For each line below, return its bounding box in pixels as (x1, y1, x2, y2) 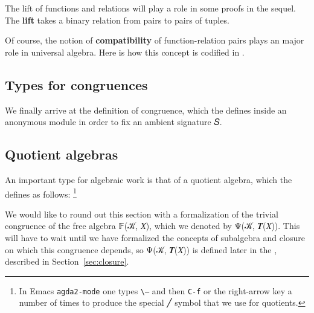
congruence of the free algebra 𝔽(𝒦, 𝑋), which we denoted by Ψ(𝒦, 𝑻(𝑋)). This (5, 219, 300, 232)
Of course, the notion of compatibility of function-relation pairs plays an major (5, 34, 304, 47)
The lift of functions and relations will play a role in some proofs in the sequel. (5, 2, 296, 14)
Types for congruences (5, 75, 148, 94)
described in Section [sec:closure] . (5, 255, 129, 268)
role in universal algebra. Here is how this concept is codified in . (5, 45, 245, 58)
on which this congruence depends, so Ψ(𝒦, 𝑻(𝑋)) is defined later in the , (5, 243, 277, 256)
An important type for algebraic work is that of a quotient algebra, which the (5, 173, 292, 186)
